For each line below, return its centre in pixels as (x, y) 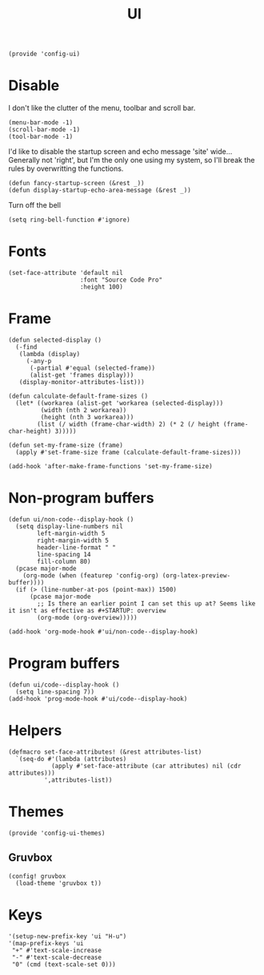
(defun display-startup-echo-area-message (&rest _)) (100, 190)
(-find (26, 347)
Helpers (35, 731)
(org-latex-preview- (196, 575)
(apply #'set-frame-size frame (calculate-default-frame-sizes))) (128, 452)
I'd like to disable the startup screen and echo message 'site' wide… (120, 152)
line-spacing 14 (64, 554)
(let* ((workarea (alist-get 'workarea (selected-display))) (120, 403)
